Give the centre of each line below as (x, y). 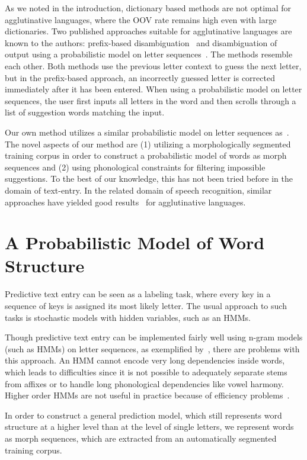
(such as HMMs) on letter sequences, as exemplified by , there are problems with (152, 348)
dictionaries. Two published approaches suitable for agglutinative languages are (148, 31)
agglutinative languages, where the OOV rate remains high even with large (141, 19)
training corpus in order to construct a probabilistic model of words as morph (146, 155)
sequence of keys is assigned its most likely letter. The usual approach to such (146, 305)
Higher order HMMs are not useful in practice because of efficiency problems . (147, 395)
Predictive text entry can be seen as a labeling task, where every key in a (138, 294)
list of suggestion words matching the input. (85, 112)
